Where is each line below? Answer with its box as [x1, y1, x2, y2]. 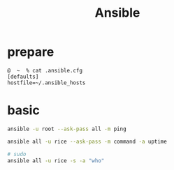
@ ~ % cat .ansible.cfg [7, 67, 82, 74]
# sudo [7, 150, 27, 157]
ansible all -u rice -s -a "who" [7, 157, 105, 164]
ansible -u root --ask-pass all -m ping [7, 125, 127, 132]
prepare [7, 44, 55, 60]
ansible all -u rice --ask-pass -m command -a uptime [7, 138, 168, 145]
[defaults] [7, 73, 39, 80]
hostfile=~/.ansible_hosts [7, 79, 86, 86]
